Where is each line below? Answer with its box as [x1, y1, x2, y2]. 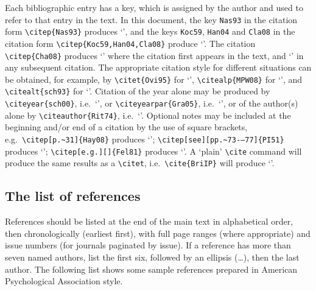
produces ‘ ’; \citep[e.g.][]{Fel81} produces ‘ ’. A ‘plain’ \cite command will [5, 144, 302, 157]
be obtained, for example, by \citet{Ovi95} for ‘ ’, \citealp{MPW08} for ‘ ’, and [5, 72, 303, 85]
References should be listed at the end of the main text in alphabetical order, [5, 215, 293, 228]
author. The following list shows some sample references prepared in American [5, 262, 298, 275]
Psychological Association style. [5, 275, 123, 287]
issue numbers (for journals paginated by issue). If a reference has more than [5, 239, 291, 251]
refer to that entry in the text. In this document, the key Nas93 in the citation [5, 13, 298, 26]
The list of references [5, 186, 141, 205]
